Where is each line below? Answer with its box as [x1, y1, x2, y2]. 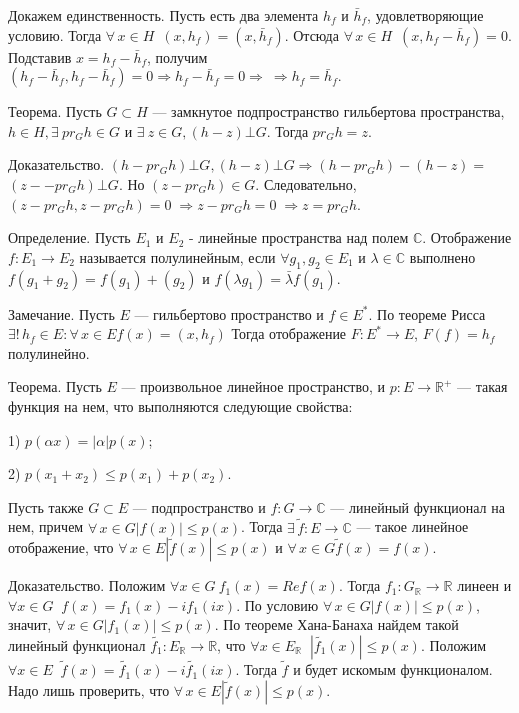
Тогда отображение [231, 323, 347, 344]
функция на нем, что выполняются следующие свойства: [8, 395, 353, 416]
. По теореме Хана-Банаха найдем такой [214, 614, 459, 635]
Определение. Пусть [8, 227, 131, 248]
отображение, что [8, 537, 114, 558]
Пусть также [8, 496, 84, 517]
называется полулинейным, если [79, 246, 276, 267]
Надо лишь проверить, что [8, 679, 170, 700]
